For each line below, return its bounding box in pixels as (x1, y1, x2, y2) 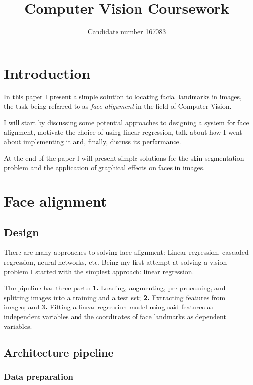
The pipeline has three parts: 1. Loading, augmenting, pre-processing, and (4, 283, 226, 293)
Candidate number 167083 (87, 26, 166, 37)
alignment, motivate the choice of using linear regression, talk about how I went (4, 127, 242, 137)
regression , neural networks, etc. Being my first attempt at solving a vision (4, 256, 227, 267)
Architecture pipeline (4, 345, 114, 360)
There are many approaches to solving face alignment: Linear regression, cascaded (4, 247, 249, 257)
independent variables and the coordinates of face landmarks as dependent (4, 311, 226, 321)
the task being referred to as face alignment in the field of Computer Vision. (4, 101, 232, 111)
